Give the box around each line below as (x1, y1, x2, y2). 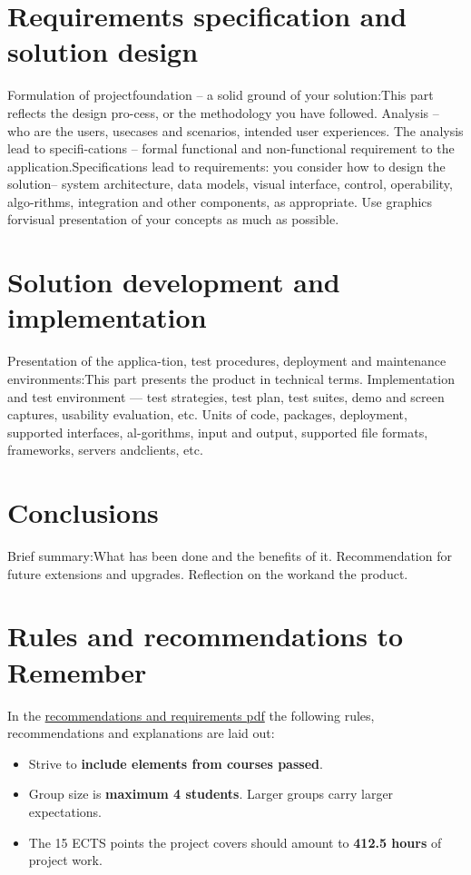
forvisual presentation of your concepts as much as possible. (7, 210, 339, 229)
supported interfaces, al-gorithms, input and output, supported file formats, (7, 422, 428, 441)
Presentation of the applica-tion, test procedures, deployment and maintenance (7, 351, 446, 370)
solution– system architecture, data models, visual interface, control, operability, (7, 174, 453, 193)
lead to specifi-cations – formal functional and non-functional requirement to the (7, 139, 455, 158)
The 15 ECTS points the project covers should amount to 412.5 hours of (28, 832, 442, 851)
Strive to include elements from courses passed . (28, 753, 323, 772)
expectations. (28, 801, 102, 821)
